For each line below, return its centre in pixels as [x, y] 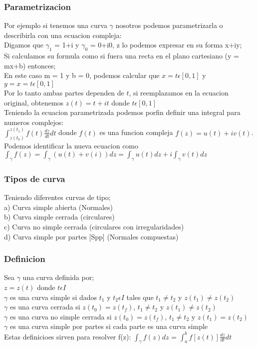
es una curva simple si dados [53, 297]
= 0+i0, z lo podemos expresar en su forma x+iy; [166, 45]
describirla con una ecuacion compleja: [63, 35]
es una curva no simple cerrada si [61, 316]
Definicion [25, 259]
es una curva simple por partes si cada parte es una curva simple [109, 326]
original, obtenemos [34, 102]
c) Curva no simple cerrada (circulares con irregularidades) [94, 227]
